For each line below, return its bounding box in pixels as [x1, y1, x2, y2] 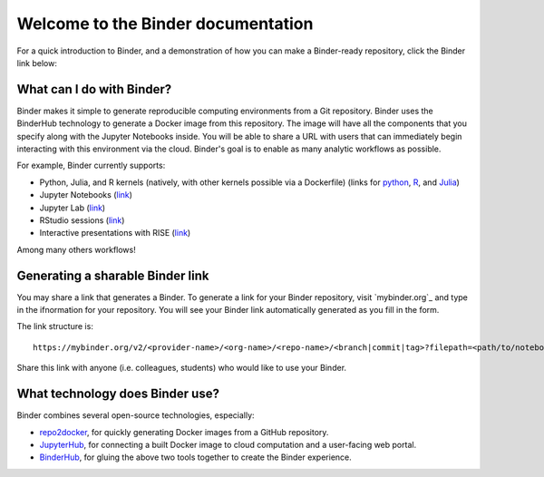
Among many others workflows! [16, 244, 136, 255]
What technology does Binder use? [16, 386, 219, 402]
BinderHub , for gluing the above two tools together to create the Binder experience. [39, 452, 353, 462]
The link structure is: [16, 321, 94, 332]
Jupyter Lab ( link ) [39, 202, 106, 213]
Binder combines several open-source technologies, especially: [16, 410, 255, 421]
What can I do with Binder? [16, 82, 172, 97]
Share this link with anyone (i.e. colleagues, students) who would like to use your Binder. [16, 363, 347, 374]
